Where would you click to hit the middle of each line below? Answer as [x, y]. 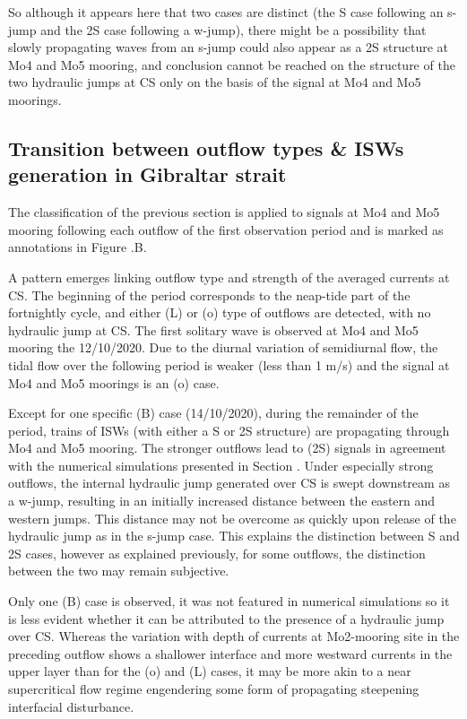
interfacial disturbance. [71, 706]
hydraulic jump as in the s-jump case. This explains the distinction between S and [234, 536]
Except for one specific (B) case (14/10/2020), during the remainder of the [213, 413]
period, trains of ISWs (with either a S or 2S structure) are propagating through [229, 430]
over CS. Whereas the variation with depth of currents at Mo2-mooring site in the [234, 636]
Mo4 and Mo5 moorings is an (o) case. [114, 382]
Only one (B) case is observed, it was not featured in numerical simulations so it [229, 601]
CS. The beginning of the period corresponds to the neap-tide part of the [209, 295]
